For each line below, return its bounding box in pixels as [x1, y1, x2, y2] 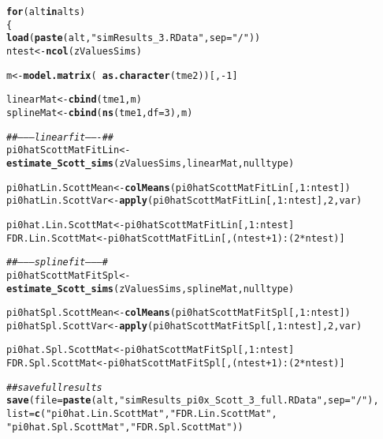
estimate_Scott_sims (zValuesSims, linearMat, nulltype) [6, 157, 295, 169]
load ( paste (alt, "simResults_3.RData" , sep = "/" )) [6, 32, 261, 44]
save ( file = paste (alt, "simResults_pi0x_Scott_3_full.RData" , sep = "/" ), [6, 395, 379, 407]
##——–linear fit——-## [6, 131, 114, 143]
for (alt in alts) [6, 6, 86, 17]
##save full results [6, 381, 102, 393]
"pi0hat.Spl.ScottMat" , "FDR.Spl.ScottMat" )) [6, 421, 244, 433]
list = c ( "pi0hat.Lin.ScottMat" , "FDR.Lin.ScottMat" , [6, 408, 277, 420]
